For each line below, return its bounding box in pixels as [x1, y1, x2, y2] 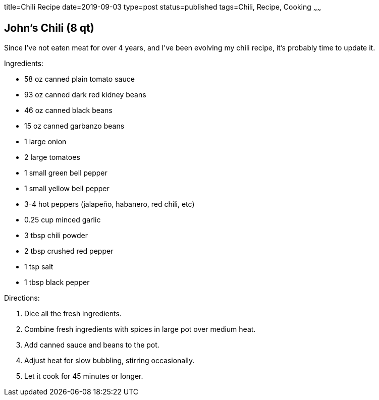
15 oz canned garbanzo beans [24, 121, 125, 130]
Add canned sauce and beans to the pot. [24, 340, 159, 349]
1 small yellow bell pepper [24, 184, 110, 193]
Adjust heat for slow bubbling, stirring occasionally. [24, 356, 195, 365]
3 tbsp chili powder [24, 231, 88, 240]
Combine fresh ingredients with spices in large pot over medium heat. [24, 324, 256, 333]
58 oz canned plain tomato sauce [24, 74, 135, 83]
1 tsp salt [24, 262, 53, 271]
